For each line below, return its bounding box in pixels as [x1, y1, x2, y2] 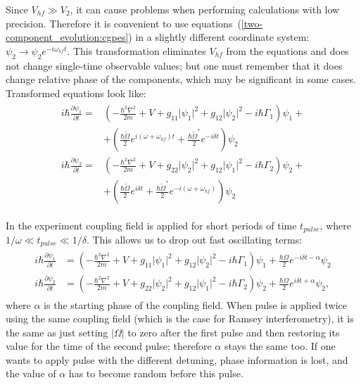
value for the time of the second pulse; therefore [6, 339, 212, 353]
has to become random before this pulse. [68, 366, 243, 381]
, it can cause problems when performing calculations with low [70, 2, 340, 16]
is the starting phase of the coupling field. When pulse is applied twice [44, 297, 348, 312]
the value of [6, 366, 56, 381]
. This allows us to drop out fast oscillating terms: [86, 232, 303, 246]
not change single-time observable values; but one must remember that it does [6, 58, 343, 72]
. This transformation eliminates [67, 43, 206, 58]
